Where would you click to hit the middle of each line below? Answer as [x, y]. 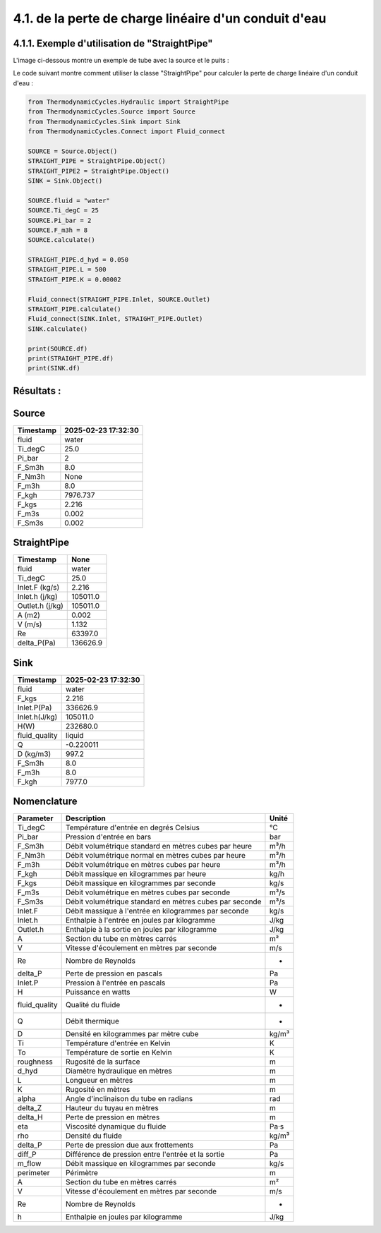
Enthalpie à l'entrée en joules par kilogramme [140, 921]
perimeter [34, 1173]
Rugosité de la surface [103, 1062]
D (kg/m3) [34, 753]
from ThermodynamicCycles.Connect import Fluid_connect [127, 132]
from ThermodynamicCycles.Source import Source [111, 112]
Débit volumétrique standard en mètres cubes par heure [158, 846]
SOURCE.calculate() [61, 240]
